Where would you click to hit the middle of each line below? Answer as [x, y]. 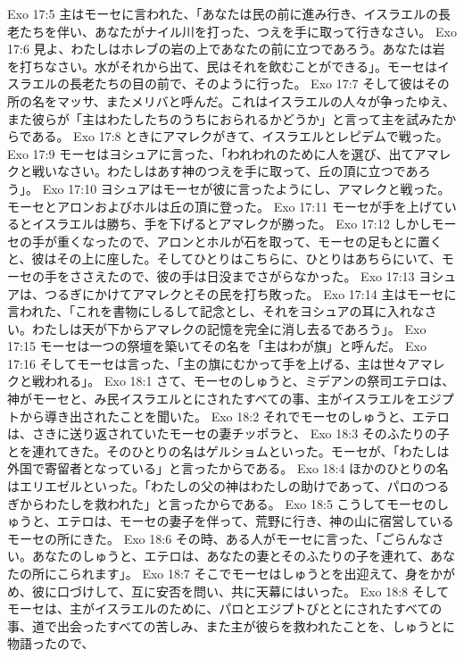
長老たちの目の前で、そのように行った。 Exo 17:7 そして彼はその [259, 83]
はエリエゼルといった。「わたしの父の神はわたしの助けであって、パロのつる [228, 486]
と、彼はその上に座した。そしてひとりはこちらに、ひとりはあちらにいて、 [224, 258]
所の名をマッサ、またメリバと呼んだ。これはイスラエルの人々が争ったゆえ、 [231, 100]
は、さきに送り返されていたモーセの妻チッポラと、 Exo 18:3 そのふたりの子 [228, 433]
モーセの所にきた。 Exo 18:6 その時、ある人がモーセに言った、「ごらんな [220, 538]
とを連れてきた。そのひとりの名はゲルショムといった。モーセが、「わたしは [228, 450]
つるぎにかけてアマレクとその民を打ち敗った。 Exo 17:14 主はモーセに [250, 293]
